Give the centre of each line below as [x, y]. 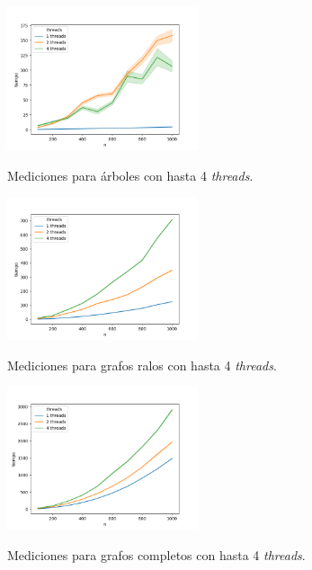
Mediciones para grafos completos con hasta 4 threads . [156, 554]
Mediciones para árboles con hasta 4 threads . [130, 175]
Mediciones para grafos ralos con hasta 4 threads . [142, 365]
